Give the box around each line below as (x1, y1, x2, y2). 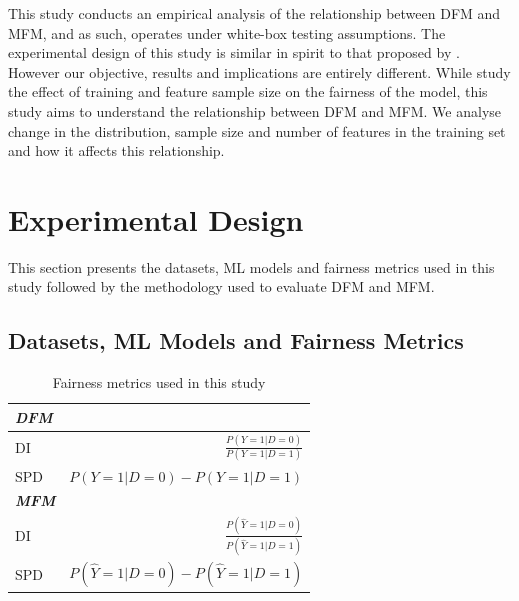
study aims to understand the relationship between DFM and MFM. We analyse (8, 100, 502, 121)
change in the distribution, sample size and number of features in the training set (8, 120, 506, 141)
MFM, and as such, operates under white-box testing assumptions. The (8, 22, 446, 43)
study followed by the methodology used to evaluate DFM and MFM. (8, 276, 435, 297)
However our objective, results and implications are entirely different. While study (8, 61, 511, 82)
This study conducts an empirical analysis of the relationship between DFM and (8, 3, 501, 23)
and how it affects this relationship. (8, 140, 225, 161)
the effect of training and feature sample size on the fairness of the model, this (8, 81, 488, 102)
